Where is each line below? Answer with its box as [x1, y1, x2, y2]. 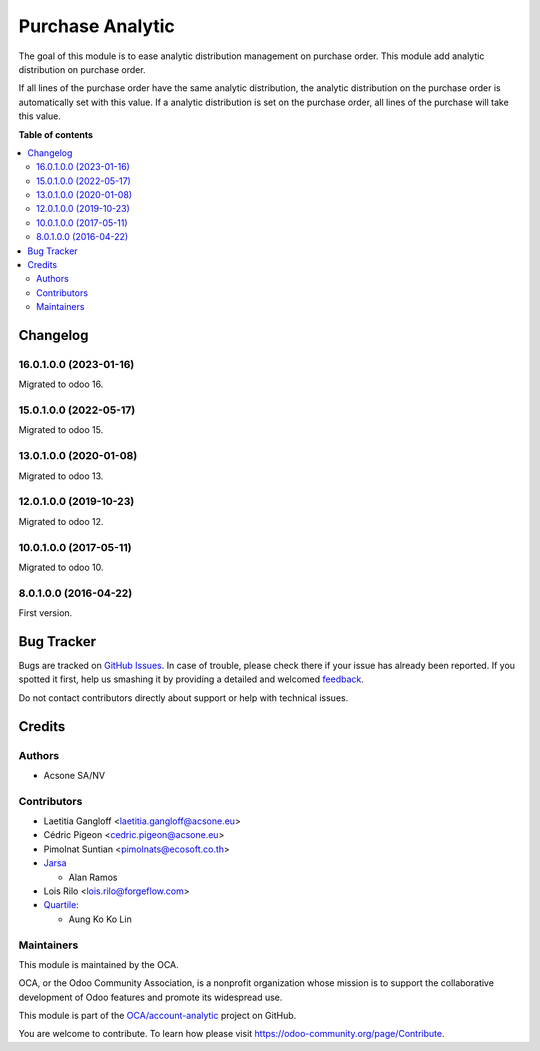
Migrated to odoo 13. [18, 470, 104, 482]
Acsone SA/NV [43, 769, 105, 781]
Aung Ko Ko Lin [68, 913, 132, 925]
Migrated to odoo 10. [18, 561, 104, 573]
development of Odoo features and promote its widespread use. [18, 991, 283, 1003]
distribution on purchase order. [18, 63, 146, 75]
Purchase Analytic [18, 15, 175, 37]
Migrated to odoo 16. [18, 378, 104, 390]
